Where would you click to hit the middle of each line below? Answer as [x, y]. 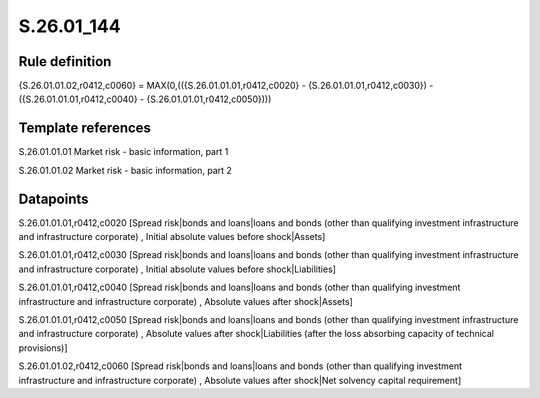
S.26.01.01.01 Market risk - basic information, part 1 [123, 152]
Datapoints [53, 198]
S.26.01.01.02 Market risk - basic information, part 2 [125, 170]
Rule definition [65, 61]
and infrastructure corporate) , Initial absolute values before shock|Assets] [172, 237]
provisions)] [43, 347]
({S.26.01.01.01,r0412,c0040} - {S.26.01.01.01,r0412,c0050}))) [145, 99]
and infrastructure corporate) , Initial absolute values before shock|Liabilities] [177, 269]
